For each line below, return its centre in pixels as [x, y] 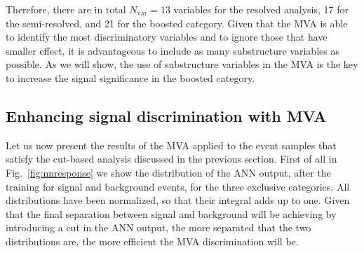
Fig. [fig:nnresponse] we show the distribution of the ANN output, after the [168, 172]
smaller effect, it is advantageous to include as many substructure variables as [173, 50]
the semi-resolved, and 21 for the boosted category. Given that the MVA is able [177, 23]
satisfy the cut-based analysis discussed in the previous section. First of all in [171, 159]
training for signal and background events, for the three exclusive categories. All [178, 186]
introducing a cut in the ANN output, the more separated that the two [159, 227]
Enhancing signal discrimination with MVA [166, 115]
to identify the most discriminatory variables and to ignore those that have [167, 37]
